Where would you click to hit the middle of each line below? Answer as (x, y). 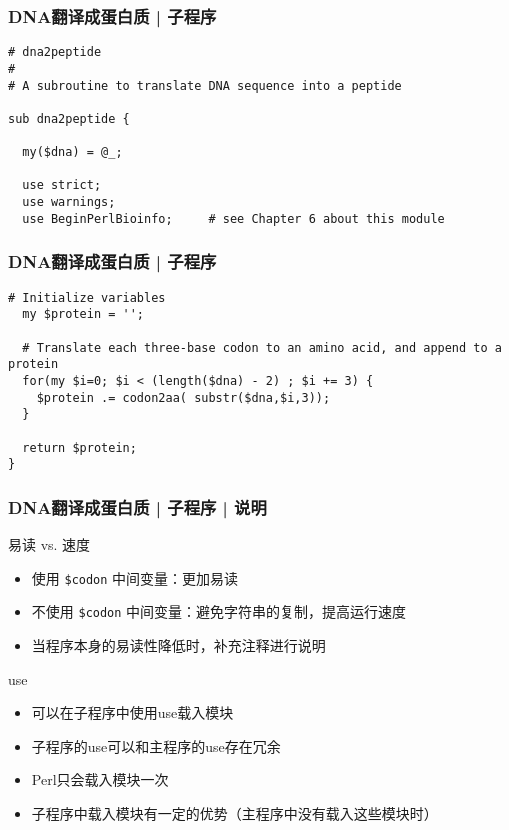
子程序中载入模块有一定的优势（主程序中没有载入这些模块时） (234, 812)
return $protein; (79, 447)
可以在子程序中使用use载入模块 (132, 712)
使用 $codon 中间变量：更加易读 (135, 577)
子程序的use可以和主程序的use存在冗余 (156, 745)
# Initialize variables (87, 297)
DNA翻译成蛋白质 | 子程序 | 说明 (137, 506)
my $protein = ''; (83, 314)
